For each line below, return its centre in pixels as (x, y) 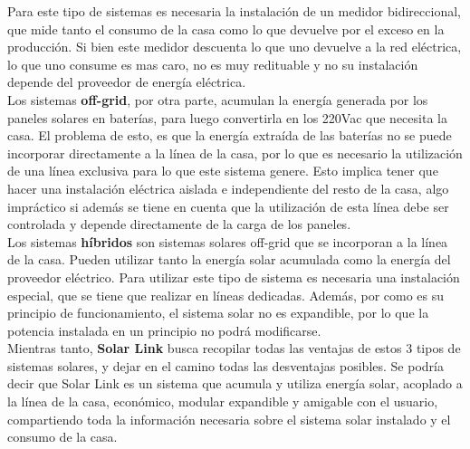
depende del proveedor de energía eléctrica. (127, 82)
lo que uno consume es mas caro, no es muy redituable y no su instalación (213, 64)
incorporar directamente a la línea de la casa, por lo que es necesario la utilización (235, 153)
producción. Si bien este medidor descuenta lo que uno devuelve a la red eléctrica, (235, 47)
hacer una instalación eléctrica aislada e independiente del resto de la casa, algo (228, 188)
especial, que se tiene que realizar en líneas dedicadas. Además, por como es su (226, 295)
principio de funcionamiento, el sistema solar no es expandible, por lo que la (218, 313)
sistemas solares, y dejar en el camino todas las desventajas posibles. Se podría (225, 365)
